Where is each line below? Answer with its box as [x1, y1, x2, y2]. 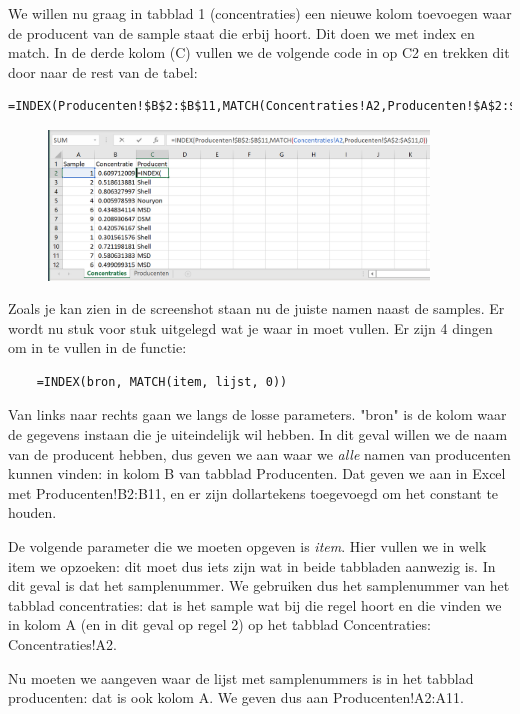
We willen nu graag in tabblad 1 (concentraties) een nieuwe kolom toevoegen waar [8, 3, 512, 23]
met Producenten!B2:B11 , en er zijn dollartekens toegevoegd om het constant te [8, 482, 499, 503]
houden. [8, 502, 57, 523]
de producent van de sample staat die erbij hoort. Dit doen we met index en [8, 22, 475, 43]
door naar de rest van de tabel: [8, 61, 198, 82]
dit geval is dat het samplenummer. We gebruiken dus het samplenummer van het [8, 575, 510, 596]
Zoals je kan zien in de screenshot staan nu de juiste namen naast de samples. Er [8, 298, 505, 319]
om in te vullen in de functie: [8, 337, 187, 358]
